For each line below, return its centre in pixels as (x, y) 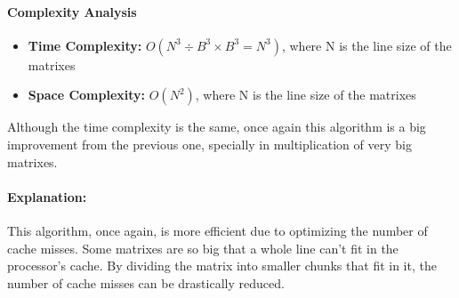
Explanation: (47, 196)
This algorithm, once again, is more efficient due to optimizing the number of (217, 230)
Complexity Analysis (72, 11)
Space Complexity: (87, 95)
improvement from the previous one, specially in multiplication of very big (209, 144)
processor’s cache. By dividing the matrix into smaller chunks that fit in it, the (222, 266)
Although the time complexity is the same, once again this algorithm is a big (217, 127)
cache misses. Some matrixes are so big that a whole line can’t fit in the (203, 248)
